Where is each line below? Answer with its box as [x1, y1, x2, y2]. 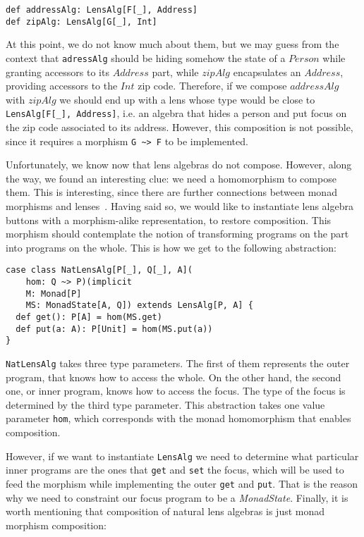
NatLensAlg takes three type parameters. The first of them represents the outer [6, 356, 350, 370]
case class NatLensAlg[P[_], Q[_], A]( [6, 265, 193, 276]
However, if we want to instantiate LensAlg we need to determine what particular [6, 448, 359, 463]
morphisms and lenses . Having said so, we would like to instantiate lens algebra [6, 199, 354, 214]
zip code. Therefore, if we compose [138, 78, 287, 93]
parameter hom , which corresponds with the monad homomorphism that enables [6, 411, 351, 426]
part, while [152, 64, 199, 79]
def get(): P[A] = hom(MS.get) [16, 312, 162, 323]
